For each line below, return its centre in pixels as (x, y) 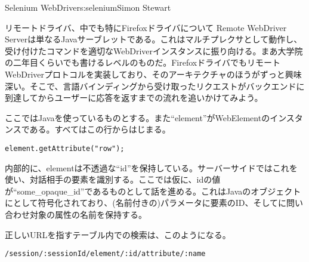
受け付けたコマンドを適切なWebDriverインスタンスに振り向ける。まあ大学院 (154, 50)
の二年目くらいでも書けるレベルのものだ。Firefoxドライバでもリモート (143, 62)
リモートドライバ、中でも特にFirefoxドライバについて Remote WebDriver (146, 27)
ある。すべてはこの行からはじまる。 (100, 129)
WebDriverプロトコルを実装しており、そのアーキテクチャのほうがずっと (145, 74)
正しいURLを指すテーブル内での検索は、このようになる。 (118, 234)
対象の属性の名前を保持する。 (88, 214)
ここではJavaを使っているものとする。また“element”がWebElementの (137, 117)
